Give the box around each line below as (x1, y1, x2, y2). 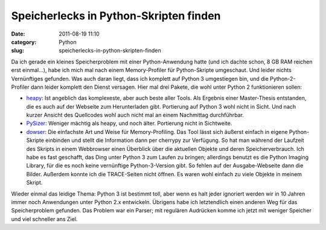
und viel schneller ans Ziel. (11, 215, 78, 223)
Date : (11, 30, 25, 37)
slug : (11, 47, 24, 54)
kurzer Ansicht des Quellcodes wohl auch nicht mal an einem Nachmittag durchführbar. (26, 112, 245, 119)
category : (11, 38, 37, 45)
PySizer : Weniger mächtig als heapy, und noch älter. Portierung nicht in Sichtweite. (26, 120, 232, 127)
